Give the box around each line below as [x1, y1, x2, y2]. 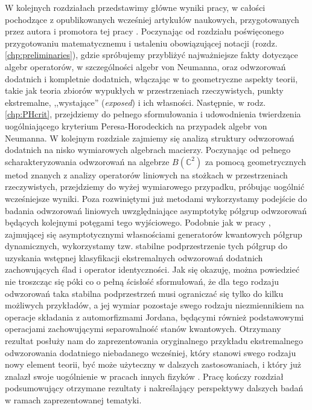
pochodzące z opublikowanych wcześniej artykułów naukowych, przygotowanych [5, 13, 299, 25]
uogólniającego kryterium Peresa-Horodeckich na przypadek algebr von [5, 119, 267, 132]
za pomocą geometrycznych [205, 155, 307, 168]
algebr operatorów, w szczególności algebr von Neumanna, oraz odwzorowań [5, 60, 286, 73]
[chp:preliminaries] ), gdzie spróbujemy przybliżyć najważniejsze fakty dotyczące [5, 48, 298, 61]
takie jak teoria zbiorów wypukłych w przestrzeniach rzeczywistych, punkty [5, 84, 284, 97]
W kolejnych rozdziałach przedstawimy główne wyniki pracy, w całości [5, 1, 266, 13]
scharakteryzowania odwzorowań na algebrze [5, 155, 170, 168]
